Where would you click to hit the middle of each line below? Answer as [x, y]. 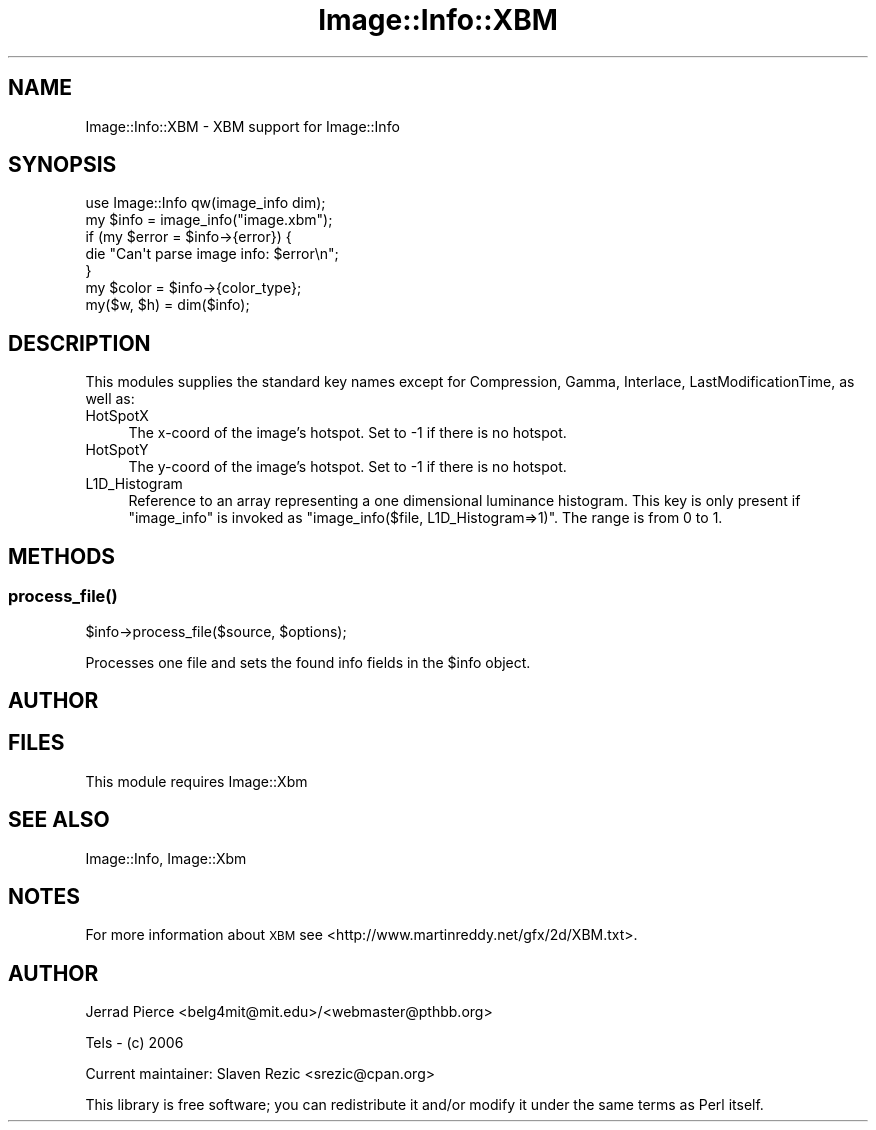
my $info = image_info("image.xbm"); [209, 220]
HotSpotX [117, 416]
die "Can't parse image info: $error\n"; [212, 254]
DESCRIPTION [79, 343]
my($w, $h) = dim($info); [167, 305]
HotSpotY [117, 450]
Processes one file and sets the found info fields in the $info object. [308, 662]
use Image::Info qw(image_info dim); [205, 203]
